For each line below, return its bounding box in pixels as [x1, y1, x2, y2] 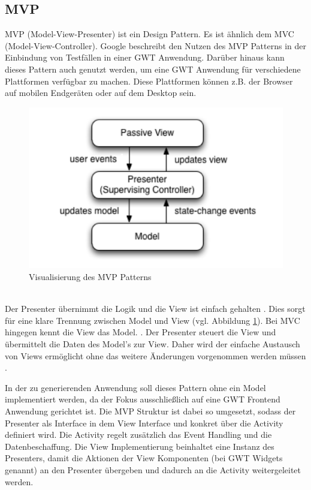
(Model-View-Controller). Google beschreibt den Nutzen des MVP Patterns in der [5, 39, 306, 52]
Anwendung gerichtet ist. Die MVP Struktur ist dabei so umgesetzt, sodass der [5, 404, 296, 417]
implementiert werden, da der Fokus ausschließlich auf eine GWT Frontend [5, 393, 280, 405]
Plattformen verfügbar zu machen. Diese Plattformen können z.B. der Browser [5, 74, 293, 87]
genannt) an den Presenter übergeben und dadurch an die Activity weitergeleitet [5, 463, 301, 476]
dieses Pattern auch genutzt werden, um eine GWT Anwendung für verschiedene [5, 62, 301, 75]
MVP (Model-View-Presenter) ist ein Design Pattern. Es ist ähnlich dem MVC [5, 28, 294, 40]
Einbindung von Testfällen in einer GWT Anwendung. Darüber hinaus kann [5, 51, 285, 64]
